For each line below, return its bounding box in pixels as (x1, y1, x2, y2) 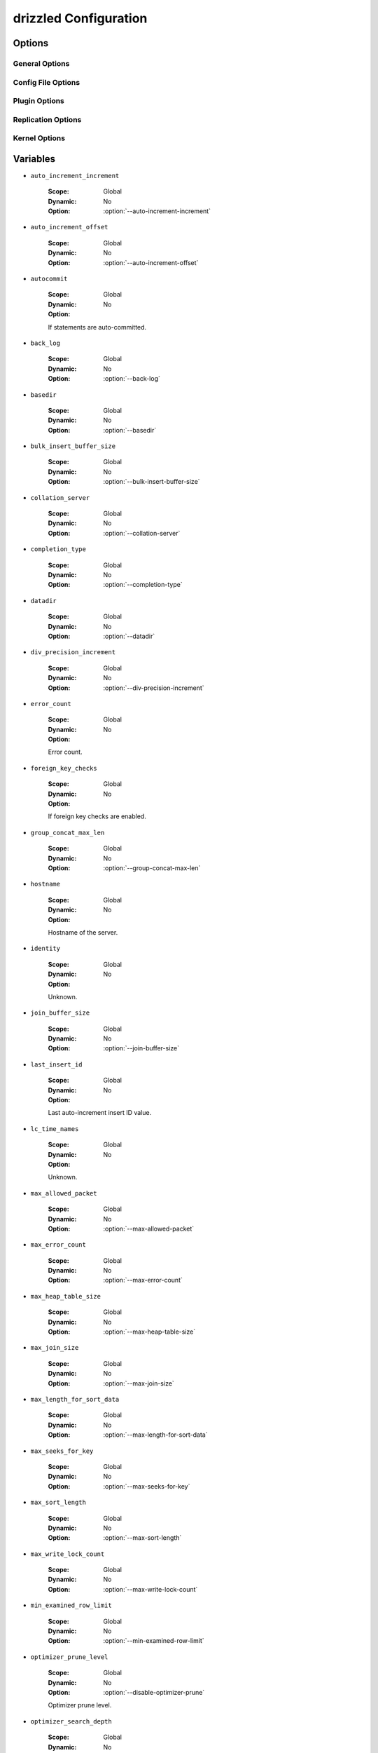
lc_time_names (30, 1125, 79, 1132)
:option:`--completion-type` (103, 581, 183, 589)
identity (30, 945, 61, 953)
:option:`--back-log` (103, 374, 161, 383)
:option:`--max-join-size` (103, 1379, 174, 1388)
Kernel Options (13, 133, 66, 143)
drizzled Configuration (13, 11, 148, 26)
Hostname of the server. (48, 928, 118, 936)
